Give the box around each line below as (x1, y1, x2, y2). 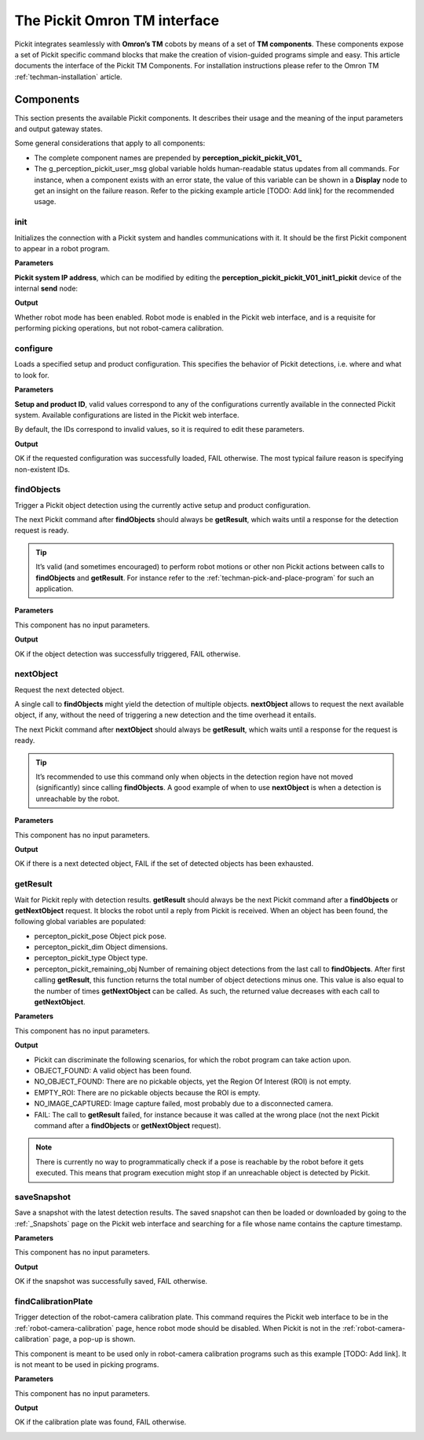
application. (35, 583, 74, 593)
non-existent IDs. (14, 464, 71, 474)
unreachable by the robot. (35, 794, 120, 803)
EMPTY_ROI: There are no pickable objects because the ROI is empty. (34, 1087, 261, 1097)
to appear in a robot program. (14, 243, 110, 253)
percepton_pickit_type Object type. (34, 953, 148, 963)
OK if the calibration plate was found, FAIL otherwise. (14, 1417, 187, 1427)
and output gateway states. (14, 124, 103, 133)
